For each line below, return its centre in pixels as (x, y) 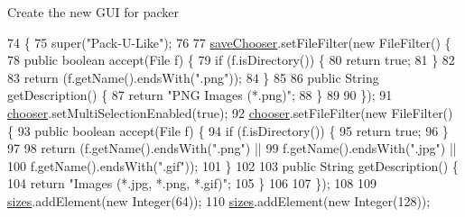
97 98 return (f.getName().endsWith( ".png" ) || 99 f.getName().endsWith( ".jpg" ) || (232, 148)
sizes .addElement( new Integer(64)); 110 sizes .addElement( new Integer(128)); (219, 200)
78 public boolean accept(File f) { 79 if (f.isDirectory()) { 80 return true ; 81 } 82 (231, 60)
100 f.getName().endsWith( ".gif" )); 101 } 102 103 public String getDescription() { (233, 165)
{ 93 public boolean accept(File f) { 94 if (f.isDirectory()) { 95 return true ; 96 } (228, 130)
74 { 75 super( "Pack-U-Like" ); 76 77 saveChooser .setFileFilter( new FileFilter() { (229, 42)
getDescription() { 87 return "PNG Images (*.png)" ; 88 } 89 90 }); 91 (200, 95)
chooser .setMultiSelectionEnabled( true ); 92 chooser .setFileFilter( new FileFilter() (230, 112)
